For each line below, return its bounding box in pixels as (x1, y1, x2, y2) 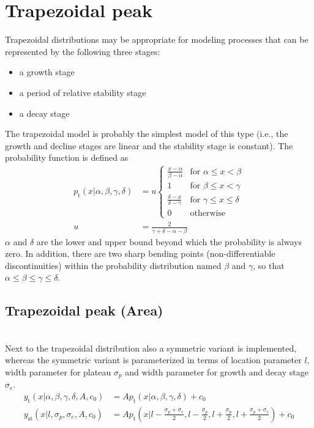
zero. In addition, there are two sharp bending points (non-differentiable (5, 247, 275, 260)
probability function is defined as (5, 151, 129, 164)
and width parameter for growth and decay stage (125, 365, 308, 378)
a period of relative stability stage (19, 86, 146, 98)
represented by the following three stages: (5, 45, 160, 57)
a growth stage (19, 65, 75, 78)
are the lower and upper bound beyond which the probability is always (36, 235, 302, 248)
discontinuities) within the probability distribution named (5, 259, 222, 271)
